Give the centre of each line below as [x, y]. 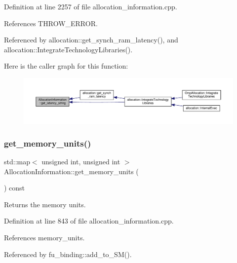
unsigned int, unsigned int [81, 161]
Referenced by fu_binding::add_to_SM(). [68, 254]
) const [15, 188]
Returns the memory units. [45, 204]
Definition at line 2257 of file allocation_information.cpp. [91, 6]
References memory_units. [44, 237]
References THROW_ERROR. [51, 23]
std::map [17, 161]
